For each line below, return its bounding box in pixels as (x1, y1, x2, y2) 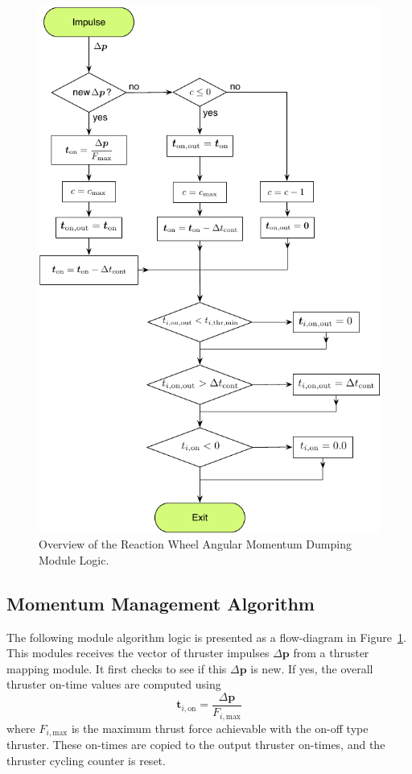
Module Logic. (39, 551, 109, 568)
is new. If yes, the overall (250, 660, 373, 677)
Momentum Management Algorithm (6, 590, 315, 615)
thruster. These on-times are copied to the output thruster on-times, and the (6, 735, 385, 752)
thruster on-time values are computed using (6, 676, 221, 693)
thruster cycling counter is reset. (6, 751, 166, 768)
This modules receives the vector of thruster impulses (6, 644, 270, 661)
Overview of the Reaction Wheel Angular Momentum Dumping (39, 536, 352, 553)
